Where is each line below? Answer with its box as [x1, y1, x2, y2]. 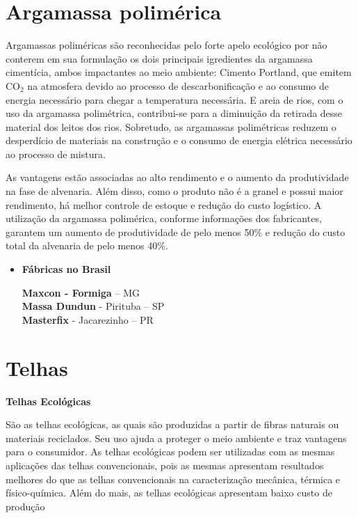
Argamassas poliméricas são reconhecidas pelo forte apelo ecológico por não [6, 38, 327, 52]
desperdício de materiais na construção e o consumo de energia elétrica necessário [6, 133, 352, 148]
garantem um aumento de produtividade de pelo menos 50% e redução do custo [6, 224, 345, 239]
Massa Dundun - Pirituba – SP [22, 299, 165, 313]
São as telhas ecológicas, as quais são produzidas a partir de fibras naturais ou [6, 417, 339, 432]
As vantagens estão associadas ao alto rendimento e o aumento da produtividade [6, 170, 349, 185]
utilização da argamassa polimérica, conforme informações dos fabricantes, [6, 211, 322, 226]
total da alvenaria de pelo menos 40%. [6, 238, 168, 253]
